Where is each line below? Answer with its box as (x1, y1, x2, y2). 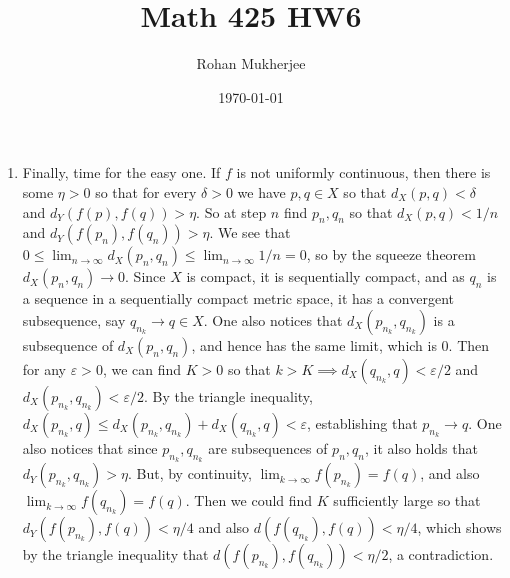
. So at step (196, 201, 267, 222)
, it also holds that (364, 437, 478, 458)
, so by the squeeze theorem (306, 244, 476, 265)
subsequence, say (22, 309, 126, 330)
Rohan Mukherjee (196, 53, 306, 74)
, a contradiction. (388, 544, 494, 565)
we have (237, 181, 286, 202)
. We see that (209, 222, 291, 243)
